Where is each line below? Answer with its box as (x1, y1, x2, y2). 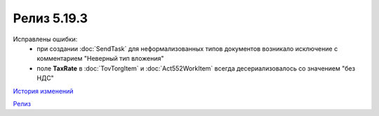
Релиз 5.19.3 (13, 10, 88, 26)
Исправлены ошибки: (13, 35, 78, 43)
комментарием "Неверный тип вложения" (36, 55, 164, 63)
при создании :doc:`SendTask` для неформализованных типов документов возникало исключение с (36, 44, 338, 52)
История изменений (13, 87, 74, 95)
